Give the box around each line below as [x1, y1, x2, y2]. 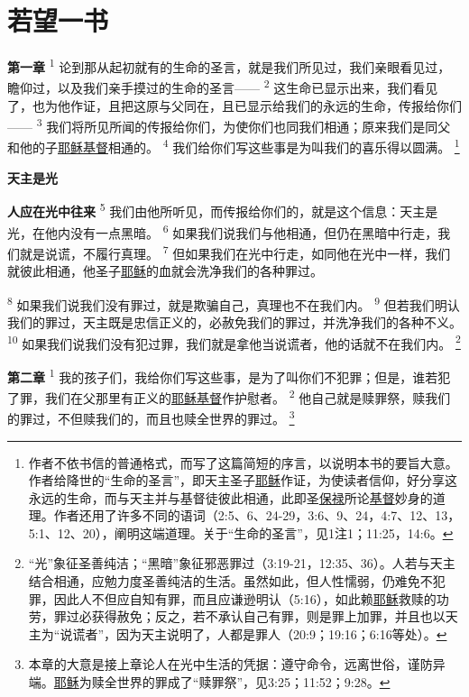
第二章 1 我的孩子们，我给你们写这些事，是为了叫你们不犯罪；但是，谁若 [7, 364, 438, 386]
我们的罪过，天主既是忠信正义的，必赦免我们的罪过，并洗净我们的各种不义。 [7, 312, 462, 331]
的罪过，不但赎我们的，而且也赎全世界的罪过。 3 [7, 407, 295, 427]
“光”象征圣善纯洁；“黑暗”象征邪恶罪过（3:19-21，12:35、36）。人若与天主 [28, 554, 455, 573]
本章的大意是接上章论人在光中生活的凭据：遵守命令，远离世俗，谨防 [28, 655, 433, 674]
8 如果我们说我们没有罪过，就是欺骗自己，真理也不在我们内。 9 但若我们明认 [7, 292, 460, 314]
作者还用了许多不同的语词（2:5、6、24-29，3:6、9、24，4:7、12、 [53, 506, 436, 525]
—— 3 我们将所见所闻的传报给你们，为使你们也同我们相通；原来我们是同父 [7, 115, 451, 135]
